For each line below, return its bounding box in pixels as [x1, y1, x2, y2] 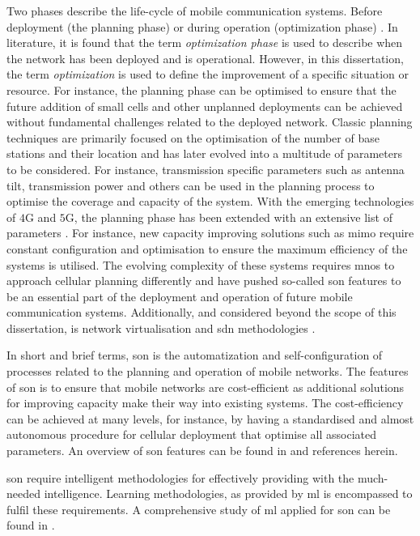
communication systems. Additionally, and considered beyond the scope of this [6, 304, 397, 321]
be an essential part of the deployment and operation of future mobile [6, 287, 353, 304]
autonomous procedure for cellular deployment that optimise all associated [6, 426, 377, 443]
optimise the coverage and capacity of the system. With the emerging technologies [6, 193, 414, 210]
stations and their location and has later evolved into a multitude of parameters [6, 145, 402, 162]
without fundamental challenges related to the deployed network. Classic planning [6, 113, 413, 130]
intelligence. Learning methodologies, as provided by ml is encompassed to [44, 485, 413, 502]
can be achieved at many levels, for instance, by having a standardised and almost [6, 410, 414, 427]
